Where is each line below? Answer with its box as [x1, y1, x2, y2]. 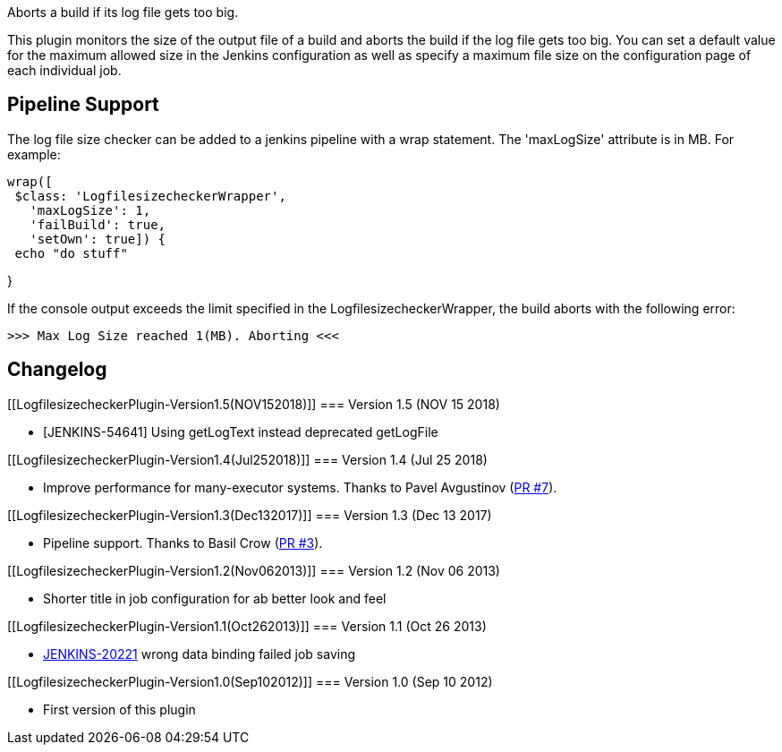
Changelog [7, 358, 107, 381]
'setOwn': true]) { [30, 231, 166, 246]
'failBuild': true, [30, 217, 166, 232]
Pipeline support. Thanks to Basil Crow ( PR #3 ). [43, 534, 323, 551]
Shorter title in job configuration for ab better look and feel [43, 590, 387, 606]
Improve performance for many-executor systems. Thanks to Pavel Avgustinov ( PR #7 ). [43, 479, 557, 495]
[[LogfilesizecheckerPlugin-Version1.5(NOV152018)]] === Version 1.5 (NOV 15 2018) [7, 396, 500, 412]
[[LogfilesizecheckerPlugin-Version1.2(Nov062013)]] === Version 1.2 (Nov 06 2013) [7, 562, 500, 578]
